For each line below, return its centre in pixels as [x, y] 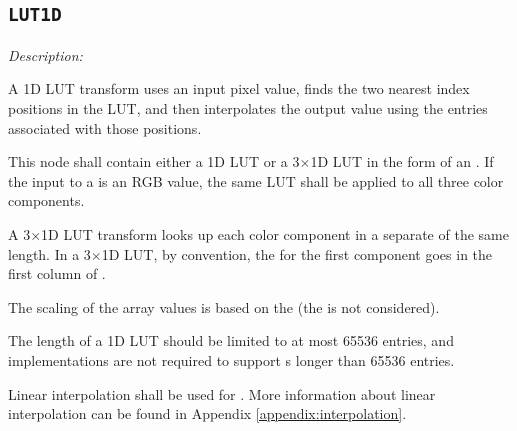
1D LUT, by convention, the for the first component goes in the [297, 253]
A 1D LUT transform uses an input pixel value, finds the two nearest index [239, 88]
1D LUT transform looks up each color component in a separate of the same [275, 233]
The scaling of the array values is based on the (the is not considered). [224, 306]
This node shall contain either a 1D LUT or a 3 [154, 161]
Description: [45, 54]
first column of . [57, 273]
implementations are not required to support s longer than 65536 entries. [231, 359]
